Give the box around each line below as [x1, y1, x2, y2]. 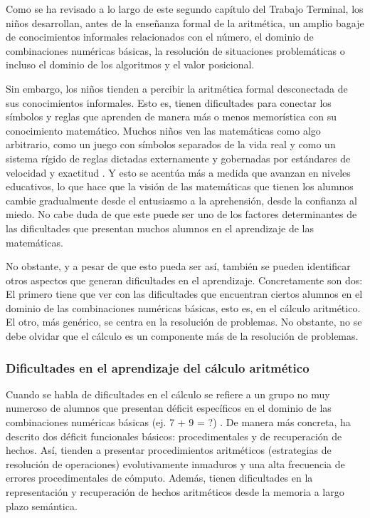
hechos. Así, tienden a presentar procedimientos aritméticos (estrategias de [6, 442, 332, 457]
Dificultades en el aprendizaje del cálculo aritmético [6, 358, 310, 376]
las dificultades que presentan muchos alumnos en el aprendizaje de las [6, 220, 314, 235]
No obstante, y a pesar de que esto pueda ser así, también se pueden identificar [6, 259, 351, 274]
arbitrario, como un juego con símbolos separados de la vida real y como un [6, 137, 336, 152]
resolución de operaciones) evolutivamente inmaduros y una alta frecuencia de [6, 456, 345, 471]
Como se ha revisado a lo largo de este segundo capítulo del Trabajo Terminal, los [6, 1, 364, 16]
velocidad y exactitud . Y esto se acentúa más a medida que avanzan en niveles [6, 165, 351, 180]
